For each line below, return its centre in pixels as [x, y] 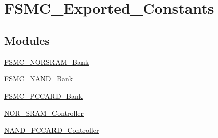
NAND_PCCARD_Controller [52, 130]
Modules [27, 40]
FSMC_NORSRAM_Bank [47, 61]
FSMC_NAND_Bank [39, 79]
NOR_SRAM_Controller [44, 113]
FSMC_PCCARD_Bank [44, 95]
